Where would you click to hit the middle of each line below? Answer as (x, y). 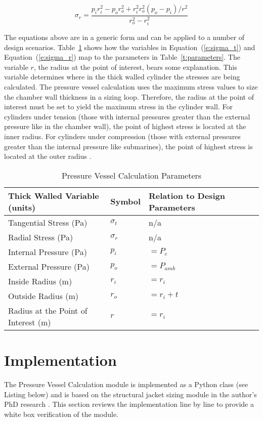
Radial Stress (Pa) (41, 237)
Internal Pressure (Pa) (48, 251)
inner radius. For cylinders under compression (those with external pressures (122, 136)
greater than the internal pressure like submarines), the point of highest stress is (128, 146)
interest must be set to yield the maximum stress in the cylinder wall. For (118, 107)
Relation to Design (187, 195)
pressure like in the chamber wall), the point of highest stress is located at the (125, 126)
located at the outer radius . (48, 156)
